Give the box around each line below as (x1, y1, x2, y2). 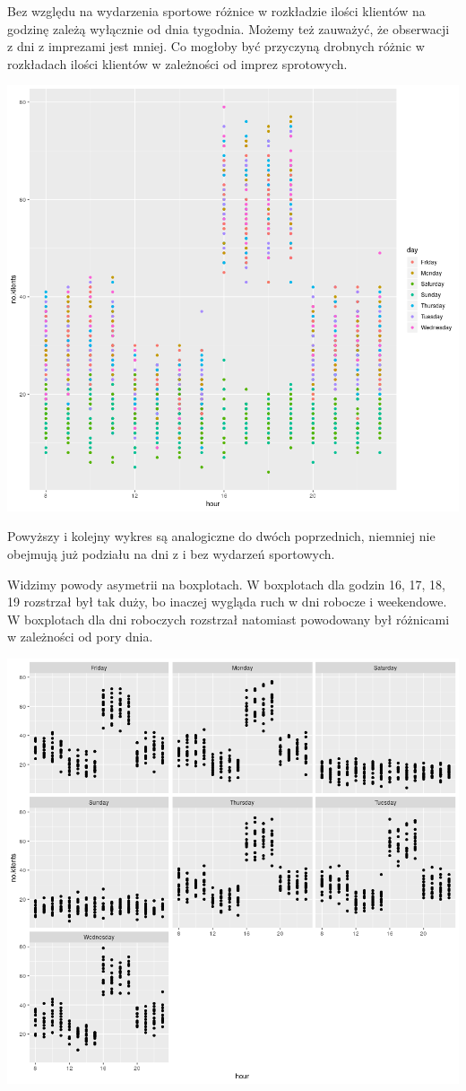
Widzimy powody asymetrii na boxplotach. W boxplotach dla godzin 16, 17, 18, (7, 574, 445, 593)
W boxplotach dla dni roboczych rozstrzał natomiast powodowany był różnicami (7, 609, 450, 628)
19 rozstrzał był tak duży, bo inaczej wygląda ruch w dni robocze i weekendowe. (7, 592, 447, 611)
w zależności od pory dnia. (7, 627, 153, 646)
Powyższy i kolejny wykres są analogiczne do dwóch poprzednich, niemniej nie (7, 527, 436, 545)
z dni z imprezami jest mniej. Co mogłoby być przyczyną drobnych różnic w (7, 37, 425, 56)
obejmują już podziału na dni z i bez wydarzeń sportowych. (7, 545, 335, 563)
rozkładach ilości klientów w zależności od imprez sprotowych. (7, 54, 348, 73)
